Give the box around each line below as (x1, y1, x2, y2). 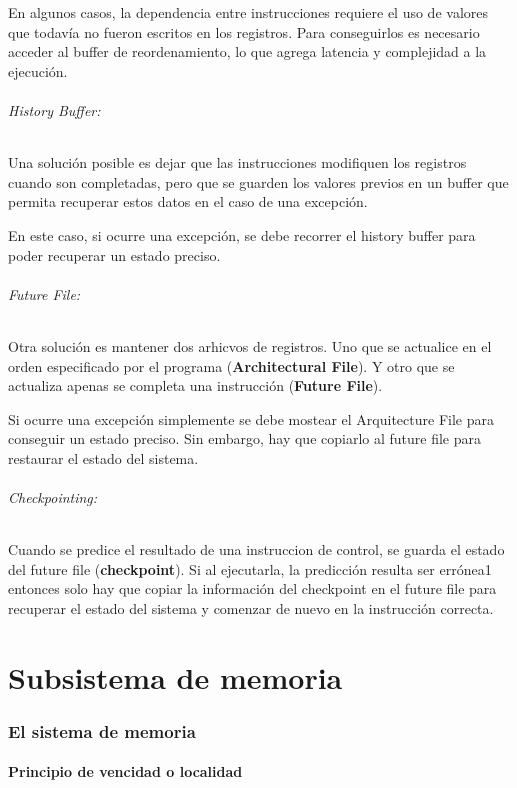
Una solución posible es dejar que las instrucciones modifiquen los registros (8, 152, 467, 173)
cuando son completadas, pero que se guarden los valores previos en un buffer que (8, 171, 509, 192)
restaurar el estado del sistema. (8, 447, 199, 468)
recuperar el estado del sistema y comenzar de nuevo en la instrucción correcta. (8, 598, 494, 619)
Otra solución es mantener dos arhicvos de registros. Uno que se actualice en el (8, 335, 492, 356)
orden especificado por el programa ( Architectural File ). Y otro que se (8, 355, 455, 376)
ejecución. (8, 60, 68, 81)
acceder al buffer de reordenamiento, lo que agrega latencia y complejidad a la (8, 41, 487, 62)
